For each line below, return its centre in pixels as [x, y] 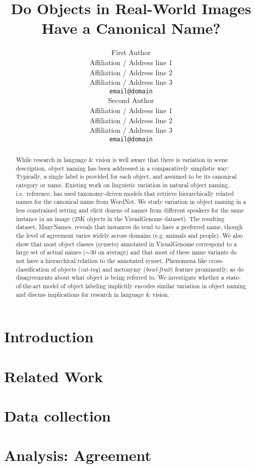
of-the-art [28, 286]
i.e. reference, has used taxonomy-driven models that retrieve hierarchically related [125, 193]
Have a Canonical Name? [131, 28]
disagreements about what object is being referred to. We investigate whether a [120, 277]
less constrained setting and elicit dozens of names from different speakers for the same [130, 210]
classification [33, 269]
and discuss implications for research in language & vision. [92, 294]
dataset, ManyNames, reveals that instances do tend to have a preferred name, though [129, 227]
